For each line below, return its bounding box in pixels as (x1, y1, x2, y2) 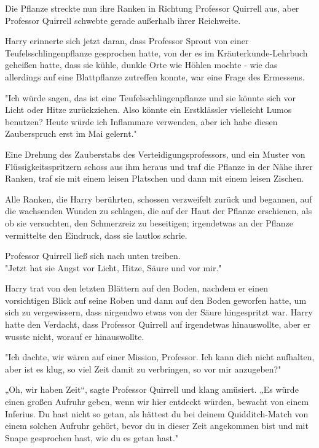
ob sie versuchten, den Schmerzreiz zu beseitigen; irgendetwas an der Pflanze (5, 216, 293, 229)
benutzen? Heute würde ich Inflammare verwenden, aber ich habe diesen (5, 115, 278, 128)
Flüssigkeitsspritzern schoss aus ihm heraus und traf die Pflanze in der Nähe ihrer (5, 160, 313, 172)
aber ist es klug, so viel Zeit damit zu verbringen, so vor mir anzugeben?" (5, 362, 282, 375)
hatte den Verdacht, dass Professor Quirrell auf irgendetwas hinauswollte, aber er (5, 318, 311, 331)
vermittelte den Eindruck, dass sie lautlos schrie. (5, 228, 187, 241)
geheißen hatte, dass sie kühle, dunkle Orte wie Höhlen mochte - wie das (5, 58, 278, 71)
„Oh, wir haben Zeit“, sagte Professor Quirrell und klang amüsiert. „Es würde (5, 383, 299, 396)
